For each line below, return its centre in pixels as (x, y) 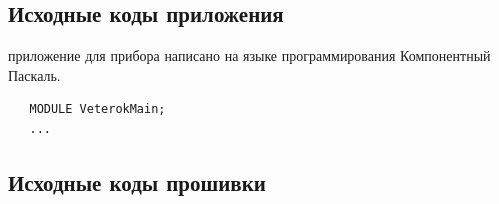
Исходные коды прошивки (137, 181)
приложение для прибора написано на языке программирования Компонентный (249, 55)
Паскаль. (34, 74)
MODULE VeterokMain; (97, 109)
